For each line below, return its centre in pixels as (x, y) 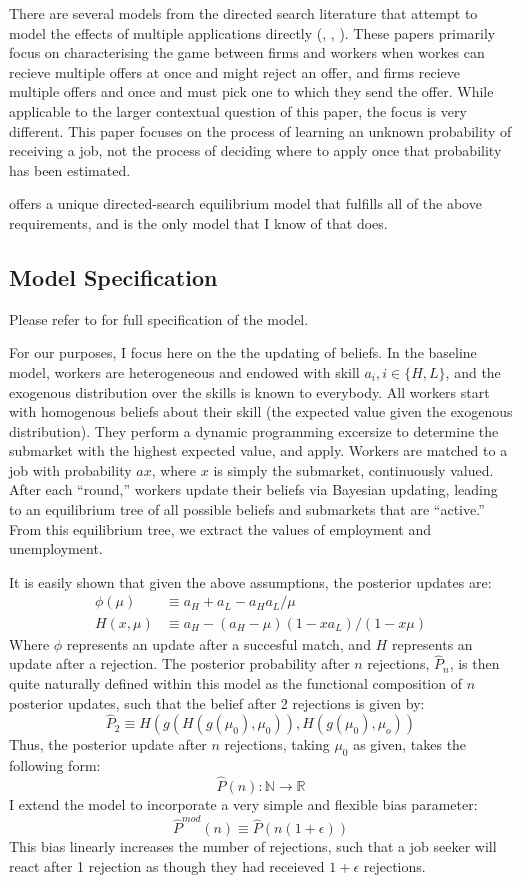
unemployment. (56, 548)
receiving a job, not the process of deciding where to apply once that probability (255, 150)
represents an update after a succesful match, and (218, 643)
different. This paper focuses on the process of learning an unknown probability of (260, 130)
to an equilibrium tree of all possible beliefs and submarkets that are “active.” (247, 509)
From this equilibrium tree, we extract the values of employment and (220, 528)
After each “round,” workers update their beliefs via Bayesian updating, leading (253, 489)
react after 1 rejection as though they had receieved (167, 865)
